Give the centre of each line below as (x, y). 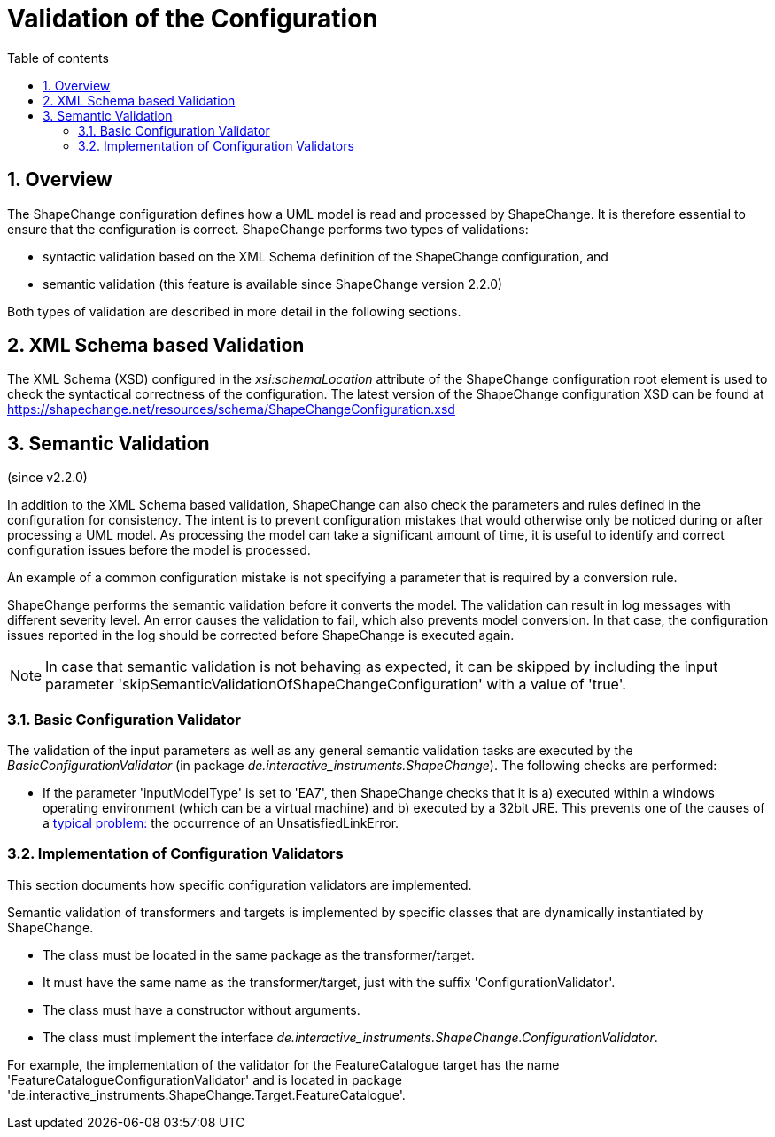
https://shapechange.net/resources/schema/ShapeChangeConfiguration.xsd (231, 409)
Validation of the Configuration (193, 19)
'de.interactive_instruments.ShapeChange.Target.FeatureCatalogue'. (206, 1094)
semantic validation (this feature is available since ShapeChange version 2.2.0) (273, 284)
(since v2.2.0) (47, 478)
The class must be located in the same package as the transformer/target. (259, 954)
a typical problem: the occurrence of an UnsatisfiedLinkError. (221, 823)
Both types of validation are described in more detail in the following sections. (234, 311)
